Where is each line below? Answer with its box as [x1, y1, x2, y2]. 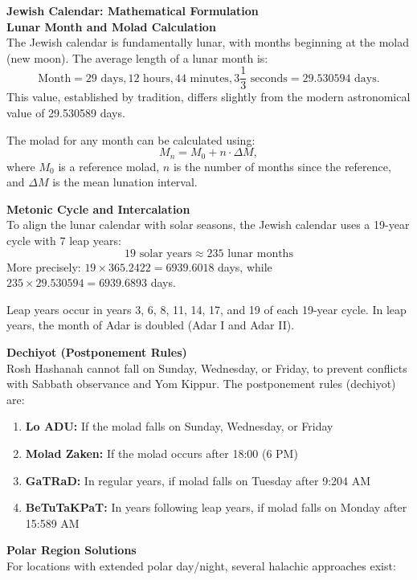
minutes [190, 72, 229, 84]
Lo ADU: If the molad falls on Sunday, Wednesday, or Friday [25, 418, 333, 435]
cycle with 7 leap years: [6, 232, 121, 249]
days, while [218, 258, 272, 275]
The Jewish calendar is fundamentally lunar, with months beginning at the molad [6, 34, 410, 51]
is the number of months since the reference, [173, 157, 391, 174]
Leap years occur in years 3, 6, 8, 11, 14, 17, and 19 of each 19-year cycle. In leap [6, 300, 407, 317]
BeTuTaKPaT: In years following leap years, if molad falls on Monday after [25, 499, 407, 516]
